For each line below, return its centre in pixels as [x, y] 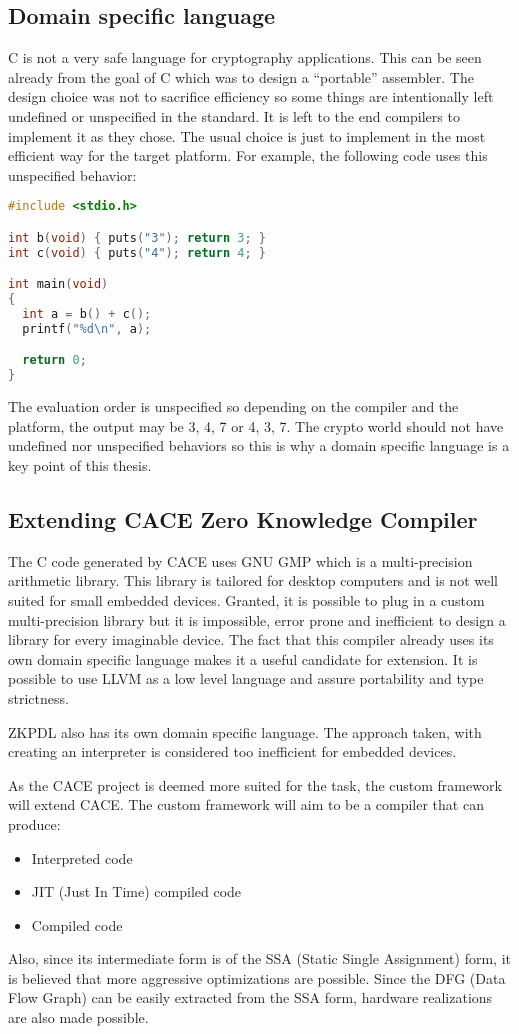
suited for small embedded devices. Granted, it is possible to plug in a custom [246, 599]
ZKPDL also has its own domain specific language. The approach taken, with [245, 731]
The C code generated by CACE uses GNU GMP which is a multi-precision [240, 560]
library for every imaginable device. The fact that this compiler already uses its [251, 639]
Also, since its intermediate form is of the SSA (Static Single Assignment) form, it [260, 958]
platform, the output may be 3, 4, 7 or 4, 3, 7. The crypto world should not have [256, 425]
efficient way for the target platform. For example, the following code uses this [248, 155]
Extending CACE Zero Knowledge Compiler [243, 518]
